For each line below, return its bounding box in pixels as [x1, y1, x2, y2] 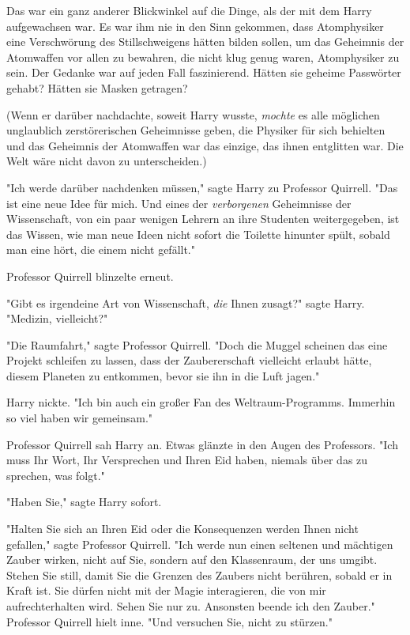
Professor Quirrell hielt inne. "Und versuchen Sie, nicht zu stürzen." [6, 613, 333, 629]
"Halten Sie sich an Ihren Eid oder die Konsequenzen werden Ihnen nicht [6, 520, 359, 537]
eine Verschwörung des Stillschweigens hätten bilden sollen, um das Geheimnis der [6, 33, 404, 50]
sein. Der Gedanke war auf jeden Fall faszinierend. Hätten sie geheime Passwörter [6, 64, 401, 81]
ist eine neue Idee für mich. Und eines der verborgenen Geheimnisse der [6, 195, 352, 211]
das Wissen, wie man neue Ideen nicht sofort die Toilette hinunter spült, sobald [6, 225, 390, 242]
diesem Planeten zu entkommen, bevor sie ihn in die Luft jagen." [6, 367, 320, 384]
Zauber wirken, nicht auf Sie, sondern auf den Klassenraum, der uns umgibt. [6, 551, 378, 568]
